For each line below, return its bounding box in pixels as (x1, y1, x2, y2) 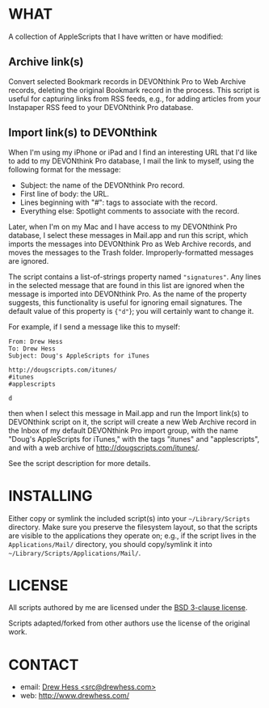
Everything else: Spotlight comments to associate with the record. (19, 206, 240, 215)
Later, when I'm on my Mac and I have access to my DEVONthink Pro (8, 222, 237, 231)
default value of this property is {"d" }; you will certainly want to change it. (8, 306, 254, 316)
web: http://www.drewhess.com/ (19, 691, 130, 701)
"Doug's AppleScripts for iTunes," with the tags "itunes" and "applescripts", (8, 434, 260, 443)
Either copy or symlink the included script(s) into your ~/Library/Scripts (8, 513, 250, 523)
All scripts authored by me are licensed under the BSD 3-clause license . (8, 603, 248, 613)
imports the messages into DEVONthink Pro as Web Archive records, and (8, 239, 252, 248)
